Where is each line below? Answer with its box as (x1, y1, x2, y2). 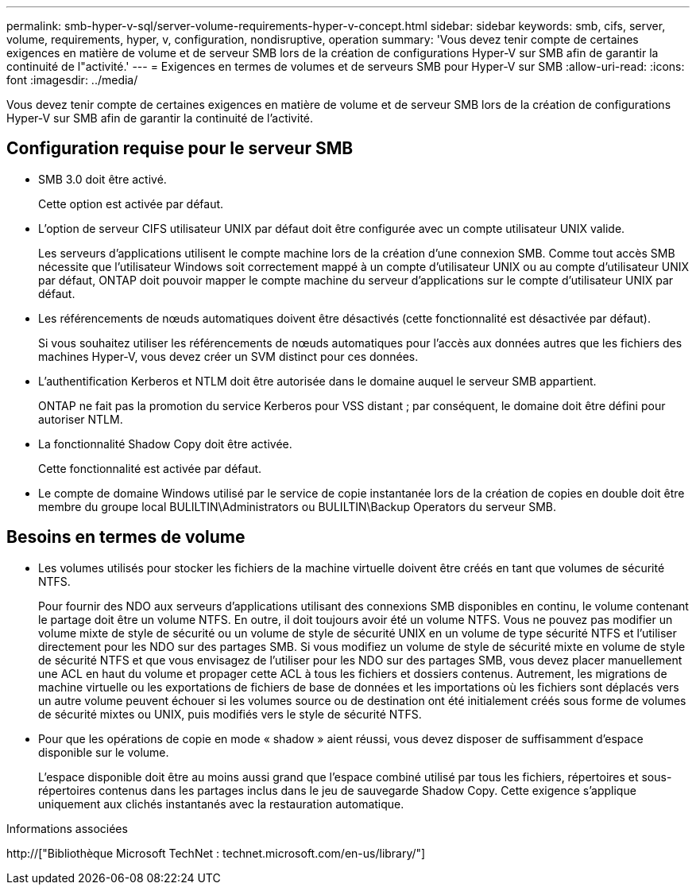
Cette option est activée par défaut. (38, 196, 224, 211)
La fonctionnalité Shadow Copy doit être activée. (38, 436, 292, 451)
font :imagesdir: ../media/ (6, 73, 138, 87)
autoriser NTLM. (38, 412, 123, 426)
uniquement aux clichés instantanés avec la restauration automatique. (38, 796, 404, 811)
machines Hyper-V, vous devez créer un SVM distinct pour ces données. (38, 349, 419, 363)
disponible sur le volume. (38, 745, 169, 759)
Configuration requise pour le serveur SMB (6, 138, 354, 159)
